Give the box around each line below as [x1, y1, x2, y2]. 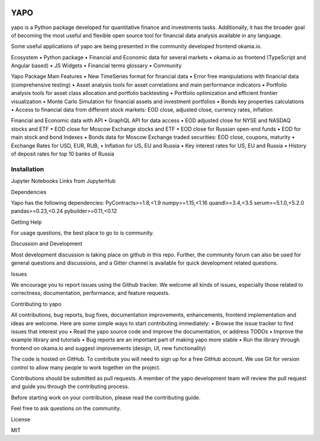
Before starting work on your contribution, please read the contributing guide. [11, 394, 201, 401]
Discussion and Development [11, 240, 82, 248]
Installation [11, 165, 44, 173]
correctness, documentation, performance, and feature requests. [11, 290, 170, 297]
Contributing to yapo [11, 300, 62, 307]
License [11, 415, 31, 423]
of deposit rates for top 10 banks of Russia [11, 150, 115, 157]
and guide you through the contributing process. [11, 383, 130, 390]
